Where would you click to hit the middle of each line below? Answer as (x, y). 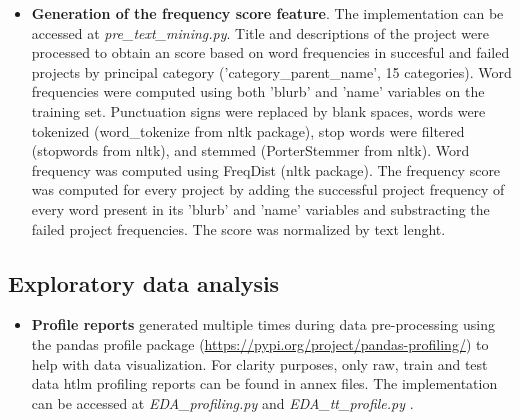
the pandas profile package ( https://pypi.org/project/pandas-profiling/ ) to (260, 343)
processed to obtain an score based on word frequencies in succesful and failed (270, 52)
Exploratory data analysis (144, 282)
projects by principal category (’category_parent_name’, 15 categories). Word (271, 71)
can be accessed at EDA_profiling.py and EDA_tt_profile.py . (222, 402)
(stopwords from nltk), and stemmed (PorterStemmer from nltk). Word (250, 150)
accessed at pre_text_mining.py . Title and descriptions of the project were (260, 32)
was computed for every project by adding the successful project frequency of (268, 189)
